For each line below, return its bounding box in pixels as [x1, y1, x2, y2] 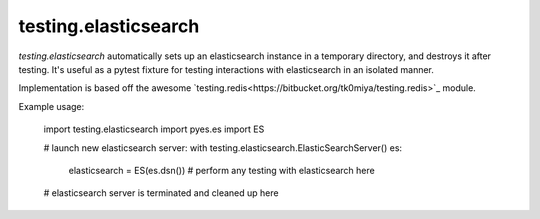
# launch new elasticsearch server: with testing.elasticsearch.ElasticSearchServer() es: [43, 141, 403, 154]
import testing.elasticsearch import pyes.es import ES [43, 123, 265, 135]
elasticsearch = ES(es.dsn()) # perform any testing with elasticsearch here [68, 164, 375, 176]
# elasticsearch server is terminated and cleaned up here [43, 187, 279, 199]
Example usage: [18, 100, 85, 112]
